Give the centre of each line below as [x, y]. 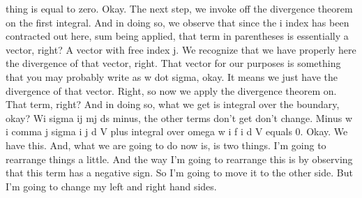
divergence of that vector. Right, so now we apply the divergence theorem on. [171, 90]
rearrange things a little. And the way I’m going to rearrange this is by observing [179, 159]
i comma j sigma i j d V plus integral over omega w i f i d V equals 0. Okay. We [177, 131]
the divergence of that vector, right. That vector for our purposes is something [173, 63]
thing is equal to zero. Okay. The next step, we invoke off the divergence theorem [179, 8]
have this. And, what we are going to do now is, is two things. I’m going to [166, 145]
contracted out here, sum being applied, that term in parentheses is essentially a [177, 36]
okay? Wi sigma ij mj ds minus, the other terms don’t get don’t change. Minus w [179, 117]
